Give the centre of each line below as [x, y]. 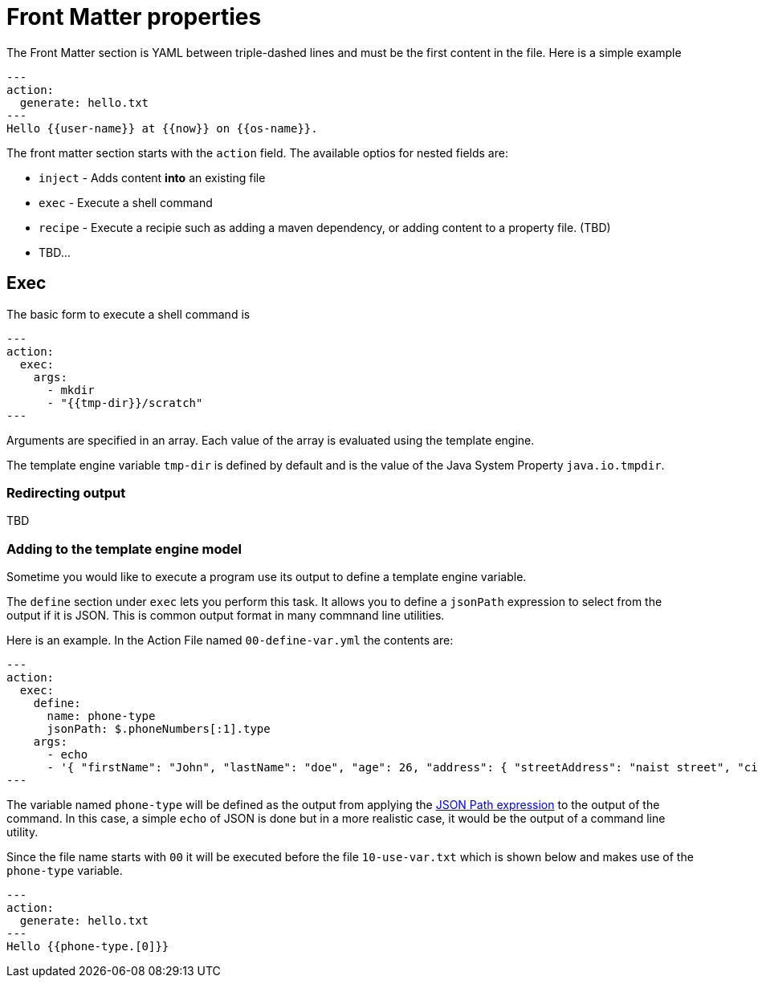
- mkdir [71, 390]
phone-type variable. [65, 871]
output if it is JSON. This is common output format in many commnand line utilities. [226, 616]
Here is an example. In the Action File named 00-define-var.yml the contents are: [230, 640]
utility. [22, 832]
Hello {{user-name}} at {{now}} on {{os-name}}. [162, 128]
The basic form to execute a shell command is [128, 314]
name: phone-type [101, 716]
